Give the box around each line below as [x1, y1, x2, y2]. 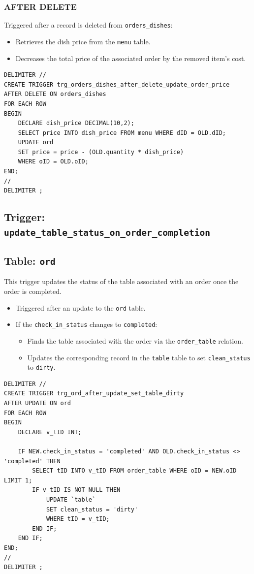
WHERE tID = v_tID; [46, 515, 110, 523]
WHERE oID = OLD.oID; [18, 158, 89, 165]
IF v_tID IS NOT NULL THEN [32, 486, 121, 494]
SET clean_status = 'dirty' [46, 506, 138, 513]
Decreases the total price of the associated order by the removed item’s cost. [15, 53, 246, 63]
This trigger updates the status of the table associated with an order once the [4, 276, 239, 287]
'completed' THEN [4, 457, 61, 465]
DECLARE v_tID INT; [18, 428, 82, 436]
